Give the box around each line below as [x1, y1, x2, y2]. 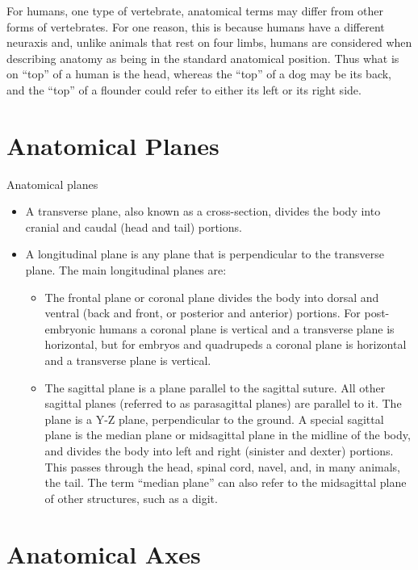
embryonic [44, 320, 96, 337]
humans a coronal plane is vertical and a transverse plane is [98, 320, 395, 337]
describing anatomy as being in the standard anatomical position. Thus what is [6, 49, 399, 66]
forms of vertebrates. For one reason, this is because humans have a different [6, 18, 385, 35]
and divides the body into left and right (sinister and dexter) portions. [44, 442, 394, 459]
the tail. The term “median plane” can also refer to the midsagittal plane [44, 474, 407, 491]
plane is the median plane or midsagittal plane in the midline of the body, [44, 426, 411, 443]
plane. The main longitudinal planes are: [25, 262, 227, 279]
